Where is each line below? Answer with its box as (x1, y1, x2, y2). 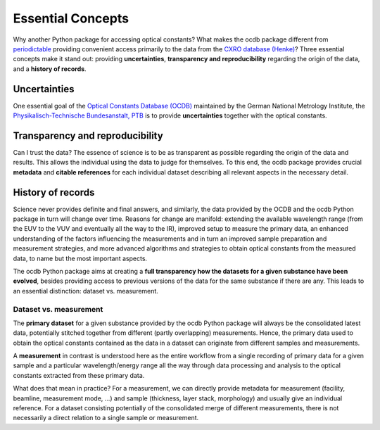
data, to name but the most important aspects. (13, 254, 148, 263)
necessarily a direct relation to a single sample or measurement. (13, 414, 199, 422)
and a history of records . (13, 64, 87, 73)
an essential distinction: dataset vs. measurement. (13, 286, 158, 295)
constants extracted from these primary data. (13, 371, 145, 379)
